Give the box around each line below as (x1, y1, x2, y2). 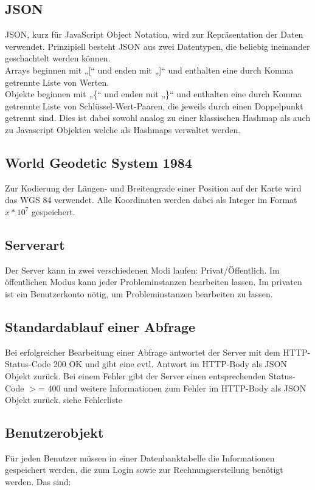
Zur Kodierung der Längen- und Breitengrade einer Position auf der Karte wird (5, 181, 302, 194)
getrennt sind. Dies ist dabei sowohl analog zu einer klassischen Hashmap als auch (5, 111, 311, 124)
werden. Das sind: (5, 475, 71, 488)
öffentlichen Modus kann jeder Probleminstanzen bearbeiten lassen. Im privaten (5, 275, 302, 288)
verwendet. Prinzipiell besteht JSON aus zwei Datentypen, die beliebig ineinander (5, 40, 310, 52)
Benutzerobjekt (5, 423, 104, 442)
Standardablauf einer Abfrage (5, 317, 196, 336)
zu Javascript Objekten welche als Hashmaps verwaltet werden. (5, 123, 241, 136)
